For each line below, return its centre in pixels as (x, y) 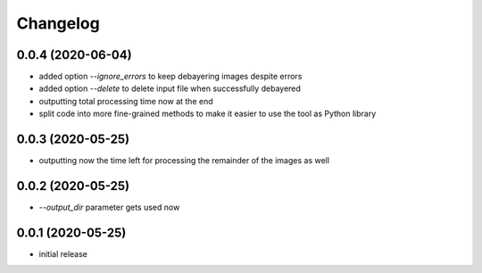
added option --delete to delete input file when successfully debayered (170, 88)
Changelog (58, 23)
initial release (63, 253)
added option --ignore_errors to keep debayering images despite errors (170, 77)
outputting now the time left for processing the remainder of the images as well (184, 161)
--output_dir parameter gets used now (109, 207)
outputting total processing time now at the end (126, 101)
